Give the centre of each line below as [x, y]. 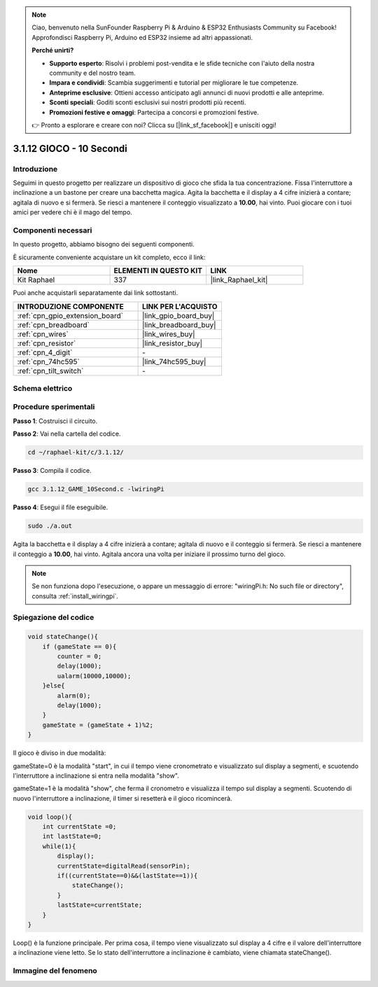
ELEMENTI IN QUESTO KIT [158, 271]
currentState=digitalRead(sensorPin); [124, 866]
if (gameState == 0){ [79, 647]
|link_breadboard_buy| [179, 324]
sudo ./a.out [50, 526]
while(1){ [59, 846]
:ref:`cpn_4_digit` [45, 352]
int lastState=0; [72, 836]
